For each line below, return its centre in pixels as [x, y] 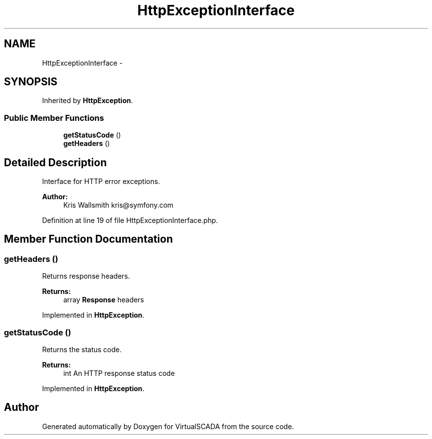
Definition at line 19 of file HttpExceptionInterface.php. [130, 220]
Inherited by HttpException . [88, 101]
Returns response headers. [86, 276]
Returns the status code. [82, 349]
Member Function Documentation [89, 239]
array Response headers [104, 300]
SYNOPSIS [31, 82]
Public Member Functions [54, 118]
